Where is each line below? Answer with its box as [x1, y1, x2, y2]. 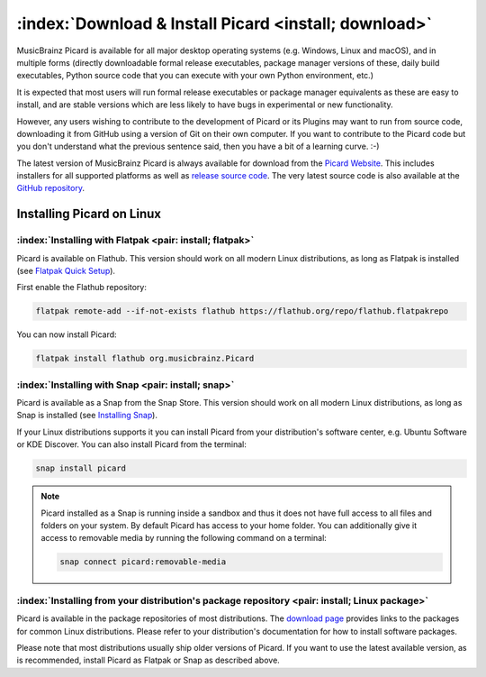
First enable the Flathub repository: [16, 282, 148, 293]
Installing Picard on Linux [16, 206, 162, 222]
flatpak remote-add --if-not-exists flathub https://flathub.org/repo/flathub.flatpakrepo [35, 306, 449, 316]
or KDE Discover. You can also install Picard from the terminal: [16, 439, 247, 450]
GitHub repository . [16, 183, 85, 194]
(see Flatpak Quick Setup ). [16, 266, 116, 276]
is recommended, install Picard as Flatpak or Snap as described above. [16, 654, 281, 666]
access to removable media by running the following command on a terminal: [40, 533, 328, 544]
